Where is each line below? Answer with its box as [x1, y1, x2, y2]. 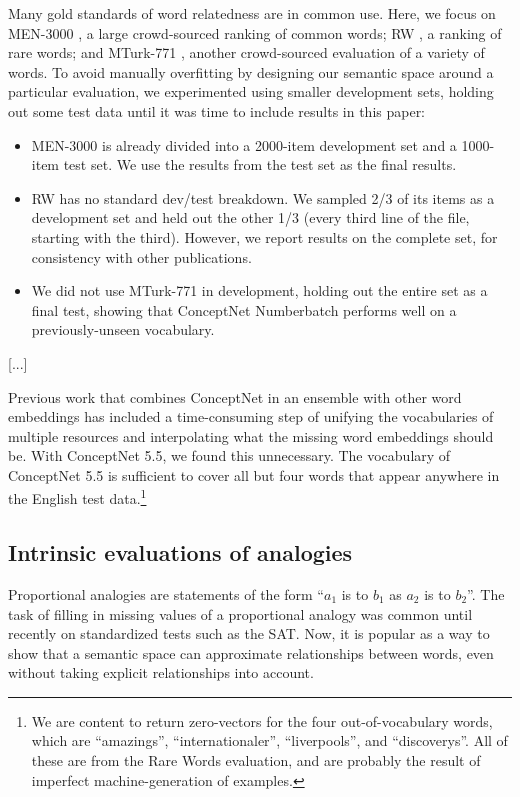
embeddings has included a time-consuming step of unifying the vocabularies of [8, 406, 494, 427]
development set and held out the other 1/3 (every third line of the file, [31, 207, 470, 228]
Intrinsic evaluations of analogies [8, 537, 353, 568]
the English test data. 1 [8, 485, 147, 509]
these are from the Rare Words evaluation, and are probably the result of [31, 750, 481, 771]
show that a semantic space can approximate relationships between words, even [8, 642, 494, 663]
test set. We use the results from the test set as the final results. [63, 154, 457, 175]
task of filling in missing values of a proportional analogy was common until [8, 603, 473, 624]
